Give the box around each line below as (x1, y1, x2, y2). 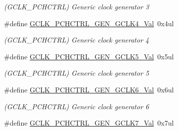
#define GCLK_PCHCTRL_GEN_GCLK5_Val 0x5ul (4, 51, 174, 61)
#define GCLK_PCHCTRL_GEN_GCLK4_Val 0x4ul (4, 18, 174, 28)
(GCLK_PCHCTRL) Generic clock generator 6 (4, 101, 149, 111)
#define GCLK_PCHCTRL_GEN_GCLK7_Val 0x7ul (4, 118, 174, 128)
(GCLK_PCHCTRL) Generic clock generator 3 (4, 1, 149, 11)
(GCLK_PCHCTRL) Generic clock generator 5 (4, 68, 149, 78)
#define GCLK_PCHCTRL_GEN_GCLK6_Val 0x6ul (4, 84, 174, 94)
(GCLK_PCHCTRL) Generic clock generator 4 (4, 35, 149, 45)
